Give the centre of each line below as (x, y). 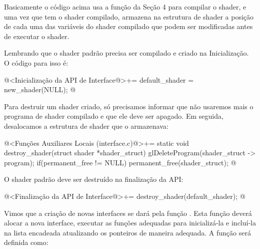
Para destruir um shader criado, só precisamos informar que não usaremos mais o (129, 106)
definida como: (26, 242)
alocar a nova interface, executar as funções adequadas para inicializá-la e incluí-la (130, 223)
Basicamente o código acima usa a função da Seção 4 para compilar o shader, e (125, 7)
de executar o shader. (37, 36)
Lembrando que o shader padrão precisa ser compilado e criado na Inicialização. (126, 53)
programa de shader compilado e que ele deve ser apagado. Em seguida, (114, 116)
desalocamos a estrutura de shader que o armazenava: (86, 126)
